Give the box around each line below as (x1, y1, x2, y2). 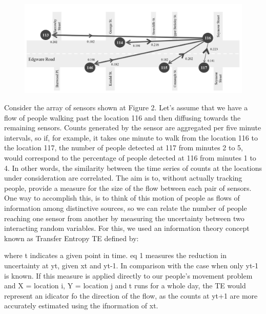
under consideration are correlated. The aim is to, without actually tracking (4, 172, 242, 183)
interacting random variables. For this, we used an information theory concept (4, 223, 250, 233)
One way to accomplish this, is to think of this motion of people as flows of (4, 192, 240, 203)
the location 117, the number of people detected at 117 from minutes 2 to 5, (4, 142, 243, 153)
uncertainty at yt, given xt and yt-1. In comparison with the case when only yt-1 (4, 260, 259, 270)
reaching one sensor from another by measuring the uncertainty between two (4, 212, 244, 223)
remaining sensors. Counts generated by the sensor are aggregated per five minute (4, 122, 261, 133)
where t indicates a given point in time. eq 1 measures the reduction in (4, 250, 227, 261)
